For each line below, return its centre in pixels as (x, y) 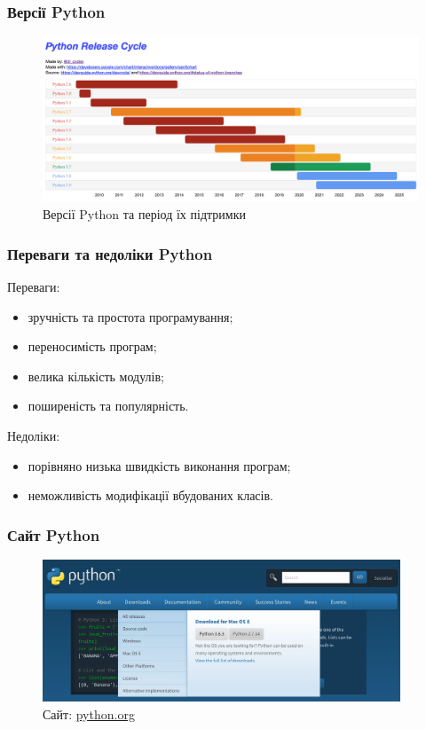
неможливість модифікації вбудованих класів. (150, 495)
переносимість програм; (92, 346)
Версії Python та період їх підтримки (144, 214)
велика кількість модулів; (96, 376)
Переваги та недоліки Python (110, 253)
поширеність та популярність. (108, 406)
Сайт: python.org (89, 713)
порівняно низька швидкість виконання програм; (159, 465)
